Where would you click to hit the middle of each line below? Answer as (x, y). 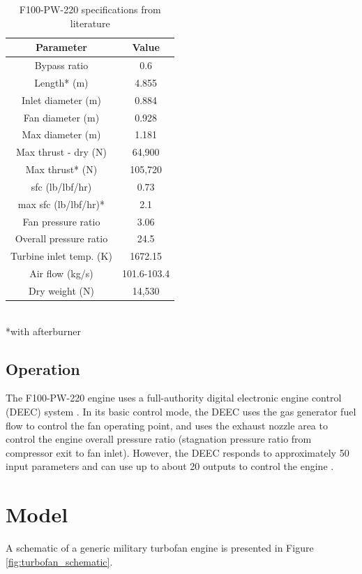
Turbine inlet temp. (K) (61, 256)
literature (90, 23)
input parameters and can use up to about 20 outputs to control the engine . (170, 466)
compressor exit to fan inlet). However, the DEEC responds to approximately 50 (178, 452)
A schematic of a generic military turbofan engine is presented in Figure (160, 548)
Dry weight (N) (61, 290)
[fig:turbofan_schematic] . (59, 561)
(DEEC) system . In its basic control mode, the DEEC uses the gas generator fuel (181, 412)
